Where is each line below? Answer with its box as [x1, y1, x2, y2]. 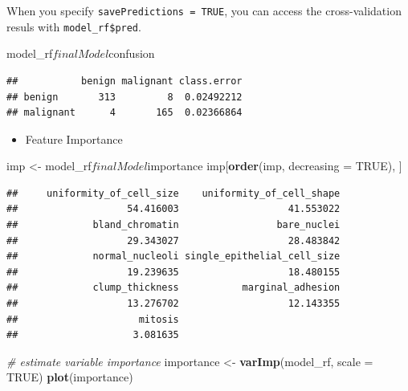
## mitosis [6, 313, 179, 325]
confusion [108, 45, 155, 62]
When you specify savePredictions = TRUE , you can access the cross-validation [6, 2, 402, 18]
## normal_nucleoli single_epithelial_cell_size [6, 250, 341, 263]
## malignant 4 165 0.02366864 [6, 107, 243, 119]
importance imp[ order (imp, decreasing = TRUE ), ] [147, 157, 402, 174]
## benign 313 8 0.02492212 [6, 91, 243, 103]
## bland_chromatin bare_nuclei [6, 219, 341, 231]
